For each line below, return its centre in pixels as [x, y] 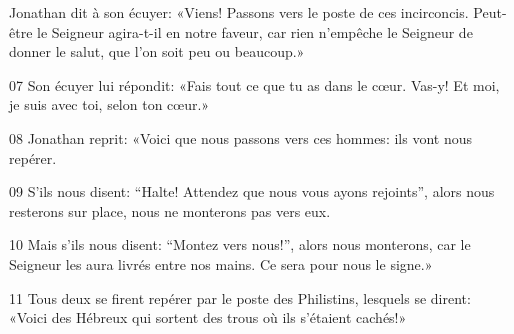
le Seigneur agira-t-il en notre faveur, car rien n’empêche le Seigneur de [255, 31]
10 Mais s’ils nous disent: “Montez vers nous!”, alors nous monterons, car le [240, 244]
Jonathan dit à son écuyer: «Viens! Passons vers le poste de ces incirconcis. [239, 12]
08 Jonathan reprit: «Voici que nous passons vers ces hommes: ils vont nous [240, 137]
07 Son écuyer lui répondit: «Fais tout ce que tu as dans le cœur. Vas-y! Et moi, [254, 84]
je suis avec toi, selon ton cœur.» [109, 104]
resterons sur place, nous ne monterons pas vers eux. [170, 210]
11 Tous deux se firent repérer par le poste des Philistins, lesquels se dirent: [240, 297]
